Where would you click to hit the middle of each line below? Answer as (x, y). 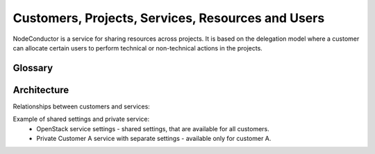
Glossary (33, 68)
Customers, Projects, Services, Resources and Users (169, 18)
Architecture (41, 90)
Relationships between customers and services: (82, 106)
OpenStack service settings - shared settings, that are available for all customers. (153, 128)
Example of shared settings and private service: (81, 119)
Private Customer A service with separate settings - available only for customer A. (154, 139)
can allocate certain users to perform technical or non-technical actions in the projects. (138, 48)
